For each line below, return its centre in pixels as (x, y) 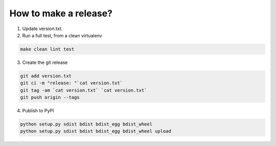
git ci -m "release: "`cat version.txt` (71, 83)
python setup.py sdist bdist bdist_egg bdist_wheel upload (96, 131)
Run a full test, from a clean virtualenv (62, 35)
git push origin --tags (50, 98)
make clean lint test (47, 49)
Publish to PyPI (38, 111)
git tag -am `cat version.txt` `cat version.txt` (84, 90)
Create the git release (45, 62)
